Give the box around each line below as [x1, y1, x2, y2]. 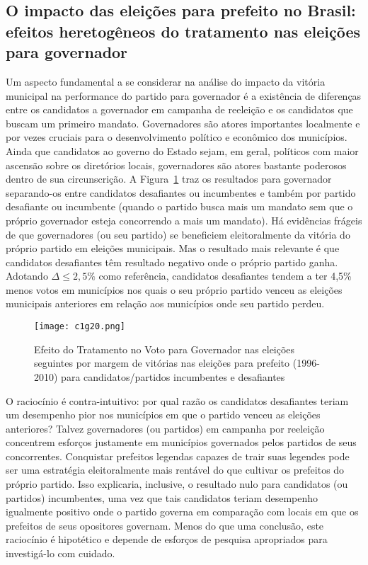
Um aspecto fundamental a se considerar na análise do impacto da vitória [6, 74, 326, 89]
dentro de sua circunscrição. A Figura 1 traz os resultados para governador [6, 171, 332, 186]
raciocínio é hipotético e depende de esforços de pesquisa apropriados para [6, 532, 328, 547]
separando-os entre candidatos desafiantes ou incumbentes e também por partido [6, 185, 356, 200]
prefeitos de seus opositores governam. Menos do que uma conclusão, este [6, 518, 324, 532]
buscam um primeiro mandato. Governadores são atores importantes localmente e [6, 115, 360, 130]
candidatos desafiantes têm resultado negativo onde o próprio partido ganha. [6, 254, 338, 269]
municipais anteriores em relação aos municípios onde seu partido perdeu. [6, 296, 325, 311]
